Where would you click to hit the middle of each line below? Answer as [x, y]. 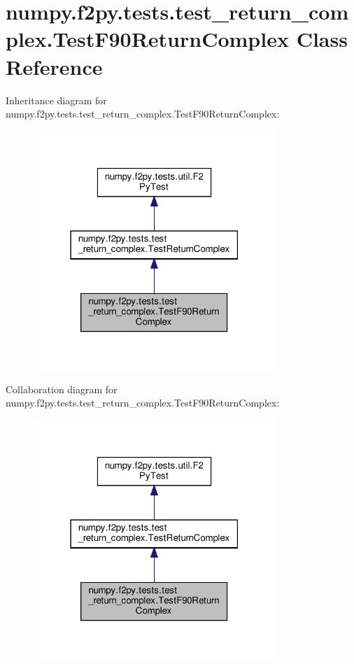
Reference [54, 66]
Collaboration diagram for [62, 389]
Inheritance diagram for [56, 100]
